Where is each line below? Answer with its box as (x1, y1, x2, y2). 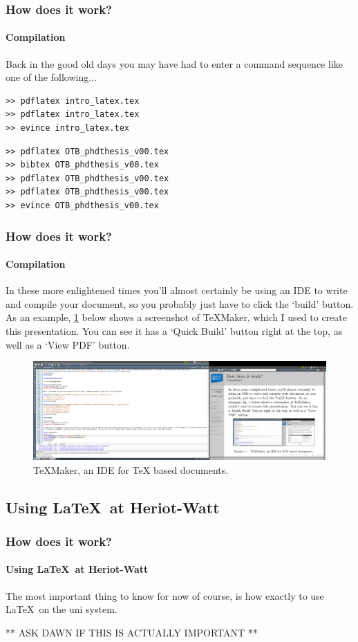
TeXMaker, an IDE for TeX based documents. (33, 462, 229, 477)
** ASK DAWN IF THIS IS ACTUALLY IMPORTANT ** (6, 625, 258, 639)
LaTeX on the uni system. (6, 602, 117, 616)
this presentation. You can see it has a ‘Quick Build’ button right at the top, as (6, 324, 343, 338)
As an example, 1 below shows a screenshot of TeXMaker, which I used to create (6, 310, 347, 324)
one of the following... (6, 70, 97, 84)
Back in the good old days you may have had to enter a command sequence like (6, 56, 343, 71)
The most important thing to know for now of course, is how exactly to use (6, 588, 324, 603)
